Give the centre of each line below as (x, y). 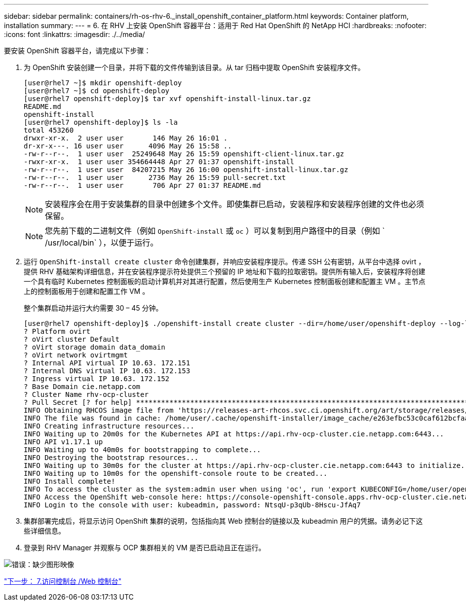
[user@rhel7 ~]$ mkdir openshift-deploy (103, 83)
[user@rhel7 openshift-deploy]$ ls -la (101, 122)
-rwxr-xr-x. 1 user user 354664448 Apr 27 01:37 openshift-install (159, 162)
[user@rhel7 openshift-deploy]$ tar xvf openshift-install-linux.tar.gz (167, 99)
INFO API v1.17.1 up (63, 442)
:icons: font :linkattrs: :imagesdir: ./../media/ (75, 34)
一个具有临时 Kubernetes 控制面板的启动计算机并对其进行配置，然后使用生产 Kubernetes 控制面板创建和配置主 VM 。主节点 (225, 281)
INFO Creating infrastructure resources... (109, 426)
